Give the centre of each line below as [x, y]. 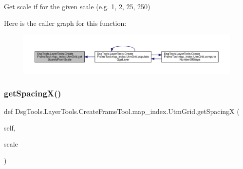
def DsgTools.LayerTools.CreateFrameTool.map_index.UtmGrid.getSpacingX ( [122, 111]
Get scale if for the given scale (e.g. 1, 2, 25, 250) [77, 6]
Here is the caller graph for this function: [65, 23]
